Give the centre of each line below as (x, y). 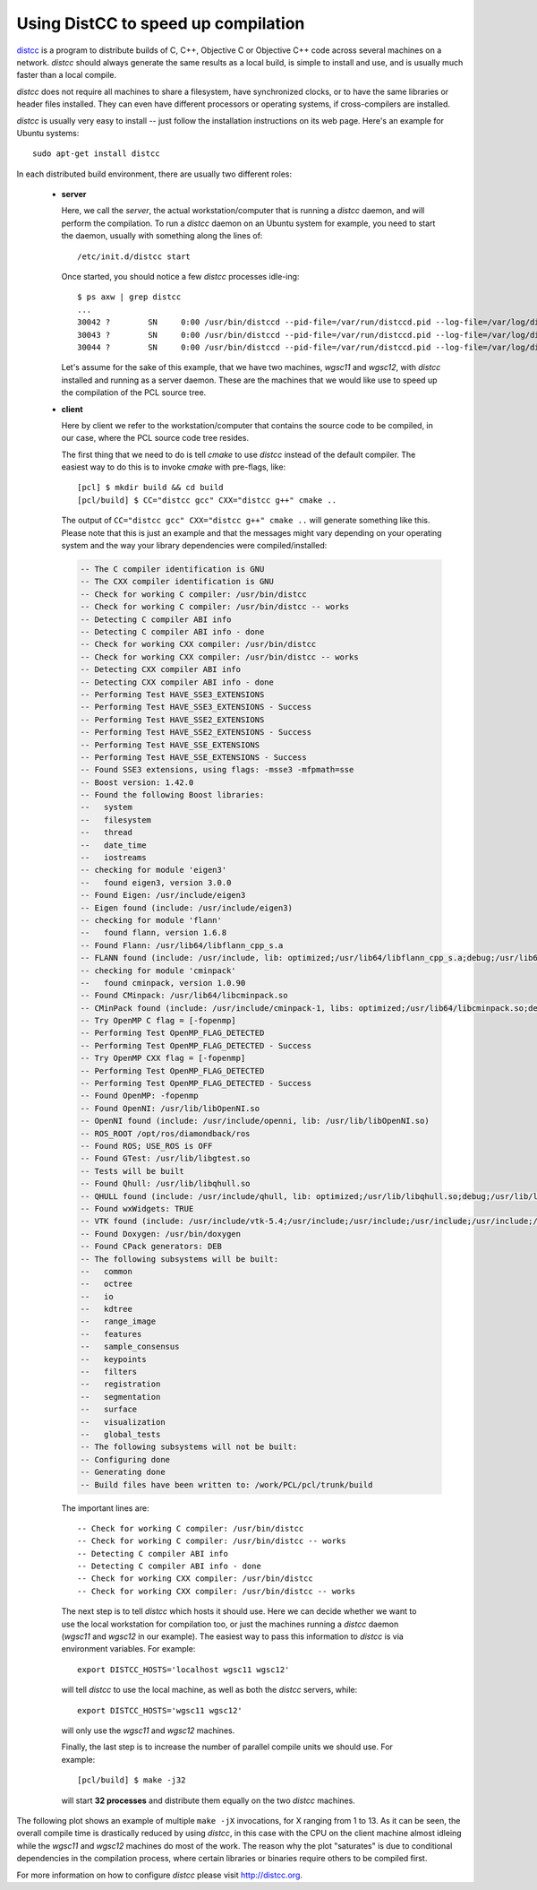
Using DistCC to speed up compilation (161, 23)
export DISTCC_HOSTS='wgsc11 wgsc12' (160, 1710)
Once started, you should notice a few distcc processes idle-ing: (180, 277)
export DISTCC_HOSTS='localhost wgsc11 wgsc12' (183, 1670)
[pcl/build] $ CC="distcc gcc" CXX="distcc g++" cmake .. (207, 500)
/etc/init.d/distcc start (134, 256)
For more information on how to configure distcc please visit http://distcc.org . (160, 1875)
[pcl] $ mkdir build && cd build (150, 488)
